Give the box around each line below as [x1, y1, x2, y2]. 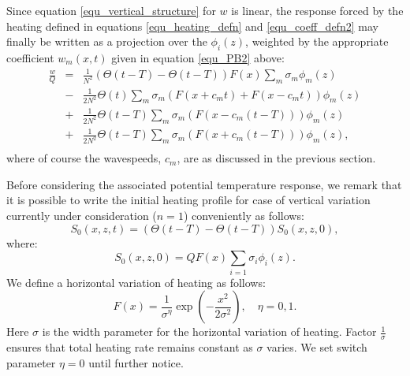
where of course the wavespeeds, [6, 150, 162, 166]
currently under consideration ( [6, 207, 157, 224]
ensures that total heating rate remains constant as [6, 339, 253, 356]
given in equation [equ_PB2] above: [111, 49, 285, 65]
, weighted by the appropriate [245, 33, 389, 50]
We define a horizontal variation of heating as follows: [6, 274, 266, 290]
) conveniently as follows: [183, 207, 304, 224]
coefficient [6, 49, 54, 65]
